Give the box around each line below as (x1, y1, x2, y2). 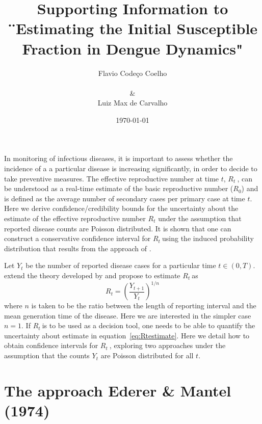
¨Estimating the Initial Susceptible (7, 18, 258, 39)
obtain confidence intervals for (4, 340, 98, 351)
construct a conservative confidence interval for (4, 233, 151, 244)
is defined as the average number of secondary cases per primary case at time (4, 193, 245, 203)
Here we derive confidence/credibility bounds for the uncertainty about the (4, 203, 239, 214)
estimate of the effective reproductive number (4, 213, 146, 224)
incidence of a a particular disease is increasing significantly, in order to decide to (4, 163, 257, 174)
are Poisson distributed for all (100, 350, 194, 361)
